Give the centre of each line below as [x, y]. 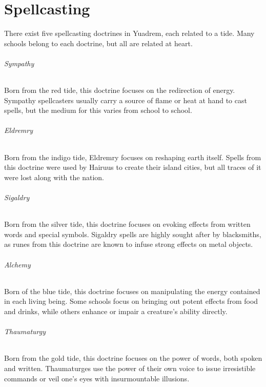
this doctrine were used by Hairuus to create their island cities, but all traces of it [133, 167]
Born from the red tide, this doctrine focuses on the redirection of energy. [120, 90]
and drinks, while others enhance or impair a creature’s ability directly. [116, 311]
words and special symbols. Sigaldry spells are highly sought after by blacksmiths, [133, 234]
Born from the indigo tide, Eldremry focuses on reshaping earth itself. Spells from [133, 157]
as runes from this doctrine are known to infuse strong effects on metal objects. [129, 244]
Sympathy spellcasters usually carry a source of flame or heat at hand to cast [126, 100]
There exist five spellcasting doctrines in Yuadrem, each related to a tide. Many [129, 33]
